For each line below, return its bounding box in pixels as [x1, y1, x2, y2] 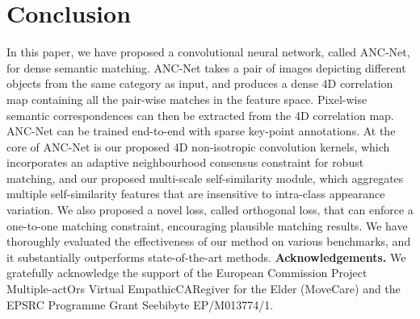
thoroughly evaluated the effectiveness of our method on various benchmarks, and [6, 233, 411, 250]
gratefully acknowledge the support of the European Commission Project [6, 264, 367, 281]
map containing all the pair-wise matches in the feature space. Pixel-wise [6, 90, 367, 107]
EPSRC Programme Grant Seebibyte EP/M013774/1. [6, 296, 274, 313]
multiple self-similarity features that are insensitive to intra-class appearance [6, 185, 385, 202]
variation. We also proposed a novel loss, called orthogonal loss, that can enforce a [6, 201, 414, 218]
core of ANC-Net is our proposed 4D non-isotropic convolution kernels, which [6, 138, 390, 155]
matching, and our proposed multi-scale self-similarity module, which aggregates [6, 169, 404, 186]
